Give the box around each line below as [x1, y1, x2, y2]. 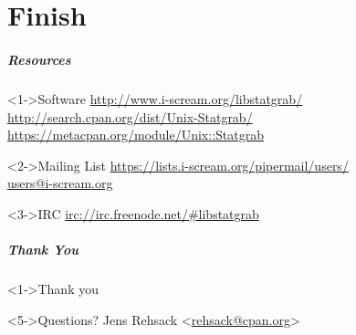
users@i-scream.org [7, 173, 113, 193]
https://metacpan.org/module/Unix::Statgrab [7, 125, 264, 144]
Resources [7, 49, 71, 68]
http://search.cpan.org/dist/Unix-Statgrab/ [7, 107, 253, 126]
